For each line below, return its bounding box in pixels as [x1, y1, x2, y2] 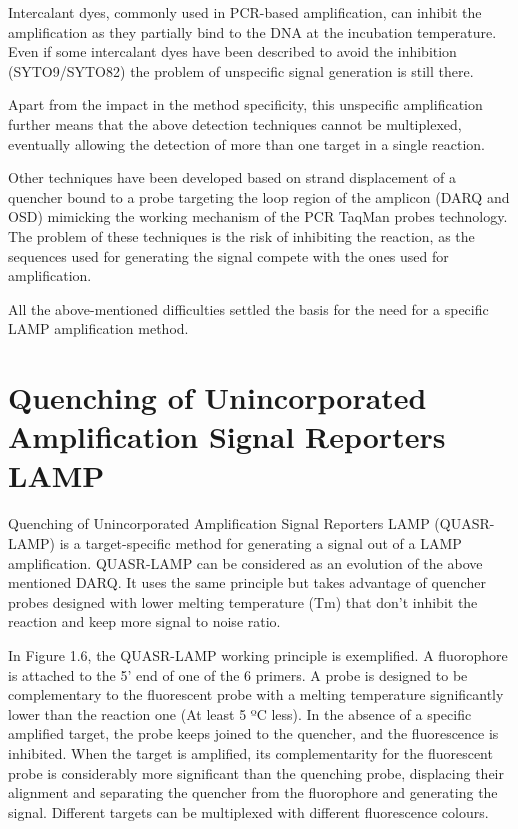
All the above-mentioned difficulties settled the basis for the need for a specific [8, 298, 489, 319]
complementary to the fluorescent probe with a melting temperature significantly [8, 684, 504, 705]
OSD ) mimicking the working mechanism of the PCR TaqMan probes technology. [8, 206, 508, 227]
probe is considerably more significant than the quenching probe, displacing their [8, 762, 505, 783]
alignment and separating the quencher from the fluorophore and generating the [8, 782, 498, 803]
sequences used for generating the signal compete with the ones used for [8, 245, 449, 266]
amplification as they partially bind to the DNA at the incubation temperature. [8, 21, 497, 42]
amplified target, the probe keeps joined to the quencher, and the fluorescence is [8, 723, 499, 744]
